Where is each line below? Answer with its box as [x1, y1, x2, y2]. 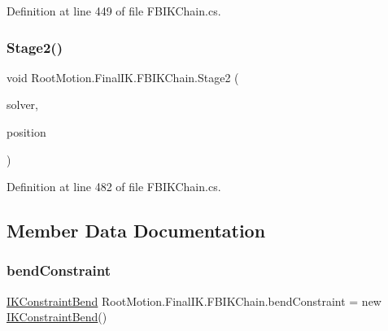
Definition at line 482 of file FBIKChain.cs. [7, 178, 221, 195]
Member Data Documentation [7, 218, 266, 243]
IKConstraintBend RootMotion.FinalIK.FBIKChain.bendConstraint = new [7, 292, 381, 309]
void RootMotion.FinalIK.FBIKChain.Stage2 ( [7, 68, 239, 85]
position [7, 124, 46, 140]
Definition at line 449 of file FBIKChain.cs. [7, 2, 221, 19]
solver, [7, 96, 39, 113]
